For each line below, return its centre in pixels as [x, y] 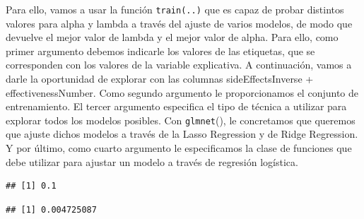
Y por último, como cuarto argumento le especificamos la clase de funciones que [179, 148]
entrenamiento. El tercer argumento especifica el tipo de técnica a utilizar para [176, 106]
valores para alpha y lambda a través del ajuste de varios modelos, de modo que [179, 23]
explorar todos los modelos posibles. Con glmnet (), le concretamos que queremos [181, 120]
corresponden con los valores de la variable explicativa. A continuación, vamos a [179, 65]
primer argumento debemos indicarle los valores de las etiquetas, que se [160, 51]
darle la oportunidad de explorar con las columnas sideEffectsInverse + [160, 79]
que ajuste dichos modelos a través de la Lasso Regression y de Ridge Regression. [182, 134]
